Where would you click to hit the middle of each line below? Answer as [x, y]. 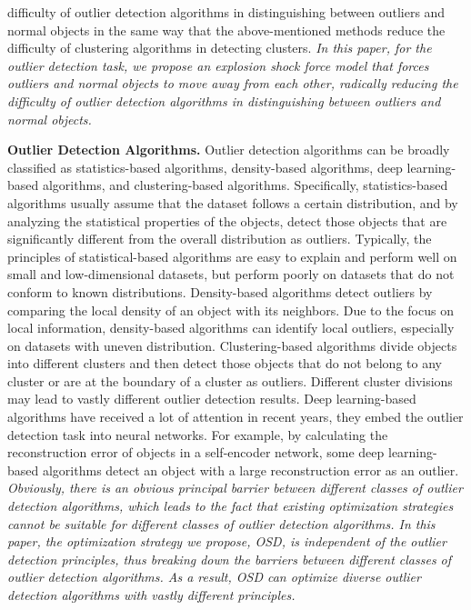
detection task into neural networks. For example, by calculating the [198, 434]
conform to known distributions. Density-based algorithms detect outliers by [220, 291]
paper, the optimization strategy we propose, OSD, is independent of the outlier [227, 541]
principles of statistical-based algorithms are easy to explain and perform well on [232, 256]
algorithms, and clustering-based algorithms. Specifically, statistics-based [245, 185]
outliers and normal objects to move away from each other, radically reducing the [233, 83]
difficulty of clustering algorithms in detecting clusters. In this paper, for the [220, 48]
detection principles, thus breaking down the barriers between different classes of [230, 559]
